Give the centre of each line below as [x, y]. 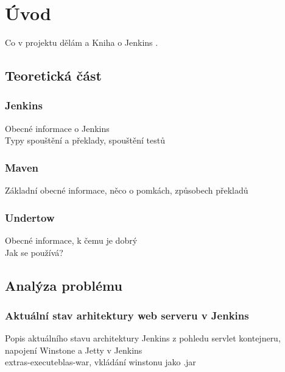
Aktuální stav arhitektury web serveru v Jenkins [127, 315]
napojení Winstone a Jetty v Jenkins [74, 350]
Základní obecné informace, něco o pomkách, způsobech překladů [127, 190]
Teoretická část [54, 75]
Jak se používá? [34, 252]
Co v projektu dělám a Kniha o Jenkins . [82, 42]
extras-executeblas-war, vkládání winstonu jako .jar [100, 362]
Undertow [30, 217]
